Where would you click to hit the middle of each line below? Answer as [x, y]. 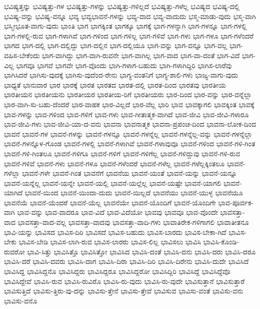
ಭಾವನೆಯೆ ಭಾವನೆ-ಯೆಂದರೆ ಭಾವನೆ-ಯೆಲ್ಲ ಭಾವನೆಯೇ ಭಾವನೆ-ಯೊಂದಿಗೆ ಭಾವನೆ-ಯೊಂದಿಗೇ [110, 202]
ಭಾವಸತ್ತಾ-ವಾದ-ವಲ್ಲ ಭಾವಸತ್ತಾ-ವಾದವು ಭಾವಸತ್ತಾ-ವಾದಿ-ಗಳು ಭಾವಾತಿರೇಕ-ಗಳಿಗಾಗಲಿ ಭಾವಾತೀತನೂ [133, 222]
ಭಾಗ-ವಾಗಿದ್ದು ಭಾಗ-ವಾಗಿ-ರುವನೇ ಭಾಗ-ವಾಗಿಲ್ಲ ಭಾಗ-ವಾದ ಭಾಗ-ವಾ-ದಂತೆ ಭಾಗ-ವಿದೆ [141, 55]
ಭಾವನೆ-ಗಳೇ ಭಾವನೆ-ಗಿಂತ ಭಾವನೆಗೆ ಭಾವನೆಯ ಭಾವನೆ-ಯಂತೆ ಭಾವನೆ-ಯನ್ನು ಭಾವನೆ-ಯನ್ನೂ [129, 173]
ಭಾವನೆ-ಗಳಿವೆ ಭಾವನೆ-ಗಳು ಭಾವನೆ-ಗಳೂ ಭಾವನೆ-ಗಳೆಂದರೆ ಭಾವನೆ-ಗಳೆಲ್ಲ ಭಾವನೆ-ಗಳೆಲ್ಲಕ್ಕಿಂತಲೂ [114, 163]
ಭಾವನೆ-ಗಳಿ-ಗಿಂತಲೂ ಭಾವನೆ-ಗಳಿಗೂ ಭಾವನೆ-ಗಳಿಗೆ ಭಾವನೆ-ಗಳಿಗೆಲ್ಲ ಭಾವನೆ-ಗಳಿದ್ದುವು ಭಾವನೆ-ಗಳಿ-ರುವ [122, 153]
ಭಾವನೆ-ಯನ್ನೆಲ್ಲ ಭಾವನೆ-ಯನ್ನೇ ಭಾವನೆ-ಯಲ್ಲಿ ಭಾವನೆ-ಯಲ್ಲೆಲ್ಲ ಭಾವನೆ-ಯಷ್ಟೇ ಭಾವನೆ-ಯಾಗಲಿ [113, 183]
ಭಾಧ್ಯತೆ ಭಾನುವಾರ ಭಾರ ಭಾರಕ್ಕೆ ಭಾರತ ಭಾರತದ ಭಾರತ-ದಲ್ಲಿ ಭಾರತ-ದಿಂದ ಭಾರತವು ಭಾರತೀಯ [115, 84]
